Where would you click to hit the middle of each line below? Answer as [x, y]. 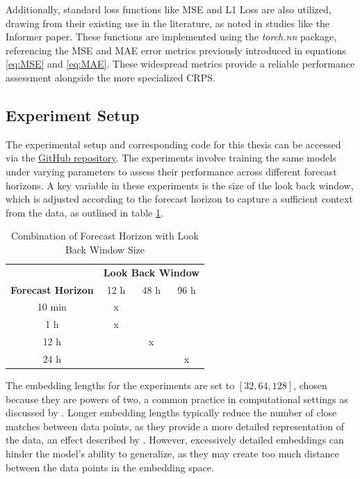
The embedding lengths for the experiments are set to [120, 385]
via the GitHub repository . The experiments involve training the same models [171, 158]
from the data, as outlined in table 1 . [84, 212]
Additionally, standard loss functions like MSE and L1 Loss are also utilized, [169, 9]
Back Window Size [105, 249]
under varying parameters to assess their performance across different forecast [171, 171]
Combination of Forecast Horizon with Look [105, 236]
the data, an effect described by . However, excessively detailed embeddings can [175, 440]
